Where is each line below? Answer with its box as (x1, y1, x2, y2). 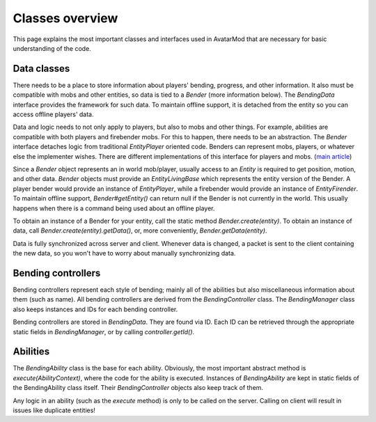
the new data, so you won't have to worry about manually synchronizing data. (13, 249, 236, 258)
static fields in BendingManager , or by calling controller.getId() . (13, 327, 195, 336)
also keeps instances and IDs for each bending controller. (13, 305, 178, 313)
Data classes (13, 63, 70, 75)
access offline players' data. (13, 110, 94, 118)
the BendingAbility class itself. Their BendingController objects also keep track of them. (13, 384, 264, 392)
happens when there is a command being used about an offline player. (13, 204, 215, 212)
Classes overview (13, 10, 118, 26)
